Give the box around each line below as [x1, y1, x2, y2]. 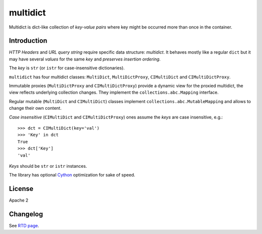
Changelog [9, 210, 43, 219]
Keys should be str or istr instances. [9, 163, 87, 169]
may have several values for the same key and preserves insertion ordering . [9, 56, 161, 62]
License [9, 185, 33, 193]
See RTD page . [9, 223, 39, 229]
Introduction [9, 37, 48, 45]
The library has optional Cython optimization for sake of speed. [9, 172, 135, 178]
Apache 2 [9, 197, 29, 203]
